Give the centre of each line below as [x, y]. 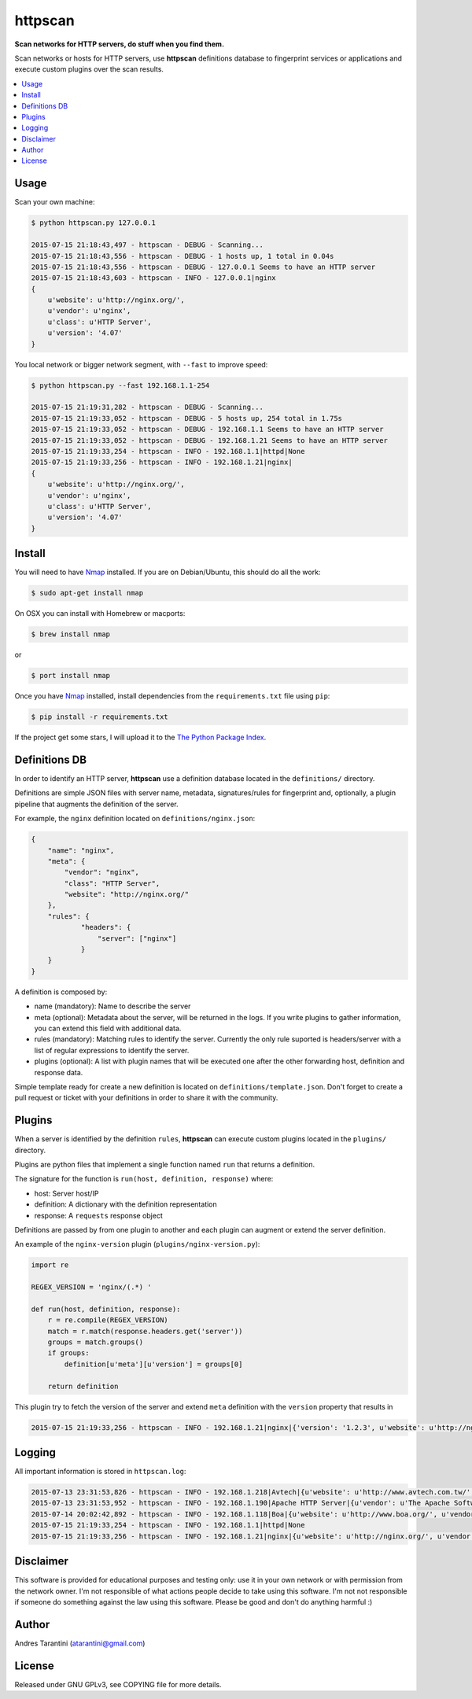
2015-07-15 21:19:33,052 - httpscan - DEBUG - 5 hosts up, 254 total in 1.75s [186, 418]
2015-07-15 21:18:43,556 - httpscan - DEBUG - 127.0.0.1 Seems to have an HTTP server [203, 267]
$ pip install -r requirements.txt [100, 717]
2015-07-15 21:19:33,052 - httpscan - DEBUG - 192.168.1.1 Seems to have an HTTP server [208, 429]
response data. [59, 1072]
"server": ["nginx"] [137, 938]
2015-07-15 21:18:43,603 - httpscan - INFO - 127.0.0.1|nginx [153, 278]
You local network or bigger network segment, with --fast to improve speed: [141, 364]
